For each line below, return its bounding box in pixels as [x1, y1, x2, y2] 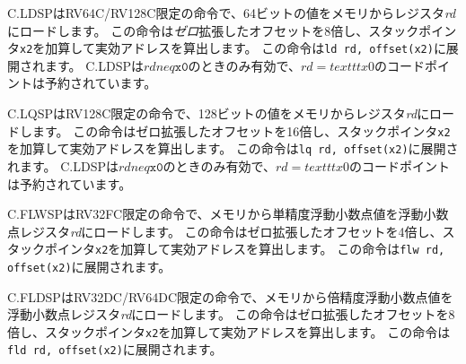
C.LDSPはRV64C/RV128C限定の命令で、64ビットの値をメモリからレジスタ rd [7, 4, 456, 22]
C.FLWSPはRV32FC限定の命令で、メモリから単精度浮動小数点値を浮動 [7, 204, 424, 223]
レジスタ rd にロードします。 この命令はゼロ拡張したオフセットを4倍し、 [19, 221, 443, 240]
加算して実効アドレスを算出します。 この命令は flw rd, [120, 239, 445, 258]
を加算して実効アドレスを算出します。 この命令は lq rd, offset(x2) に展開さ [7, 139, 459, 158]
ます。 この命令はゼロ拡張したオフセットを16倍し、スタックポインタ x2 [31, 121, 451, 140]
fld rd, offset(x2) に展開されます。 [7, 340, 223, 359]
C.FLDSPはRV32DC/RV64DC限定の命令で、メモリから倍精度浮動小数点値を [7, 287, 453, 306]
